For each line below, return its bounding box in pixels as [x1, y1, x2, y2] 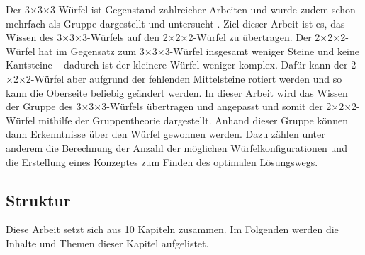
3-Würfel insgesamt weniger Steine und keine [164, 43, 360, 58]
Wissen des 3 [6, 30, 62, 45]
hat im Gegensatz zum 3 [38, 43, 145, 58]
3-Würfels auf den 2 [82, 30, 168, 45]
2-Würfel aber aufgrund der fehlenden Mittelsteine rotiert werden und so [26, 71, 342, 85]
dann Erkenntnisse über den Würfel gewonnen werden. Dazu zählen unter [6, 126, 325, 141]
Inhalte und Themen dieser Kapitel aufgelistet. [6, 235, 209, 250]
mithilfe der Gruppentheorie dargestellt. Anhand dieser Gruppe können [38, 112, 348, 127]
